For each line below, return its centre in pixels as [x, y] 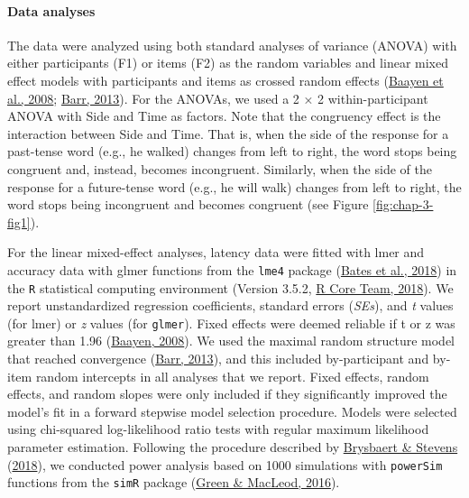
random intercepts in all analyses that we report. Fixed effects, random [232, 376]
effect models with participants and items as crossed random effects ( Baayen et [225, 80]
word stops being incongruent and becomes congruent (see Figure [188, 204]
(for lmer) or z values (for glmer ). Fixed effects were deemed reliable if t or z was [231, 323]
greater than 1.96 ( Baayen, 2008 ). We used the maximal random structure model [231, 341]
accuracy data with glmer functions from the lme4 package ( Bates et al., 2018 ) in [232, 269]
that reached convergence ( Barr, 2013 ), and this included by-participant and [218, 359]
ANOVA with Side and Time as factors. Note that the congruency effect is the [224, 116]
